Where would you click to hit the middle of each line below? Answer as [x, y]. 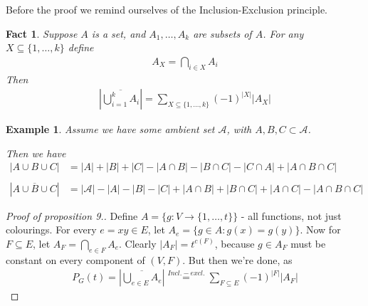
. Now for [320, 229]
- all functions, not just [291, 215]
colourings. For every [51, 229]
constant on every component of [75, 259]
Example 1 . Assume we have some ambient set [110, 129]
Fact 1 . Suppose [42, 33]
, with [239, 129]
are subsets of [222, 33]
